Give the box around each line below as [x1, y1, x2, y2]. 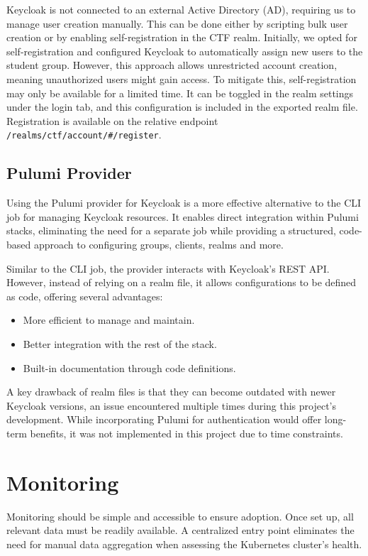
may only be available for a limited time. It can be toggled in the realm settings [6, 85, 354, 100]
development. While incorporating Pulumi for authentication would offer [6, 412, 322, 427]
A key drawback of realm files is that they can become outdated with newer [6, 384, 336, 399]
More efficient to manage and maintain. [23, 312, 195, 327]
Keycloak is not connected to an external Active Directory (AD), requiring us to [6, 2, 356, 16]
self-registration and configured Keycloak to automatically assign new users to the [6, 43, 363, 58]
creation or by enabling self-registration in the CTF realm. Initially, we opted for [6, 30, 357, 45]
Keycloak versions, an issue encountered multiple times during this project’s [6, 398, 337, 413]
